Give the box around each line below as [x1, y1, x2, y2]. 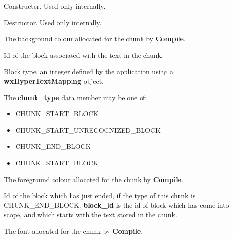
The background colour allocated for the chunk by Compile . [4, 34, 186, 44]
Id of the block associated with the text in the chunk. [4, 50, 163, 60]
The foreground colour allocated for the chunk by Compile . [4, 174, 183, 184]
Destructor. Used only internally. [4, 17, 102, 27]
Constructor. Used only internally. [4, 1, 106, 11]
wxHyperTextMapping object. [4, 75, 104, 86]
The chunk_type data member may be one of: [4, 92, 147, 102]
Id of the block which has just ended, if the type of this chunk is [4, 190, 196, 201]
